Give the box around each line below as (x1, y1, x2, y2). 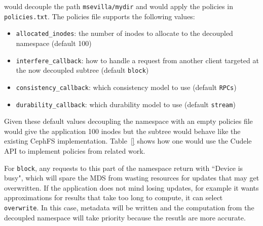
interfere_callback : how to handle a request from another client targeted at (16, 55, 259, 65)
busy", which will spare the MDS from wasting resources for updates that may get (4, 172, 259, 183)
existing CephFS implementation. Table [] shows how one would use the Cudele (4, 135, 252, 146)
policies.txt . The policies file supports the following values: (4, 11, 195, 21)
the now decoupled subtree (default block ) (16, 65, 149, 75)
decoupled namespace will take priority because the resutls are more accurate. (4, 212, 246, 222)
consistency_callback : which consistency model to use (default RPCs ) (16, 81, 237, 92)
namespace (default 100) (16, 37, 92, 48)
